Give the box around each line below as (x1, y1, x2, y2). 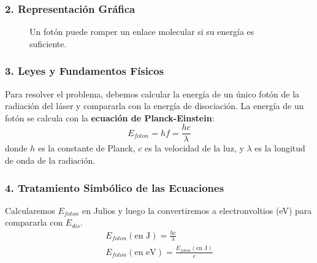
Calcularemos (5, 204, 55, 216)
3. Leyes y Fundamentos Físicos (5, 63, 164, 78)
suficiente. (29, 37, 67, 50)
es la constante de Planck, (37, 142, 136, 154)
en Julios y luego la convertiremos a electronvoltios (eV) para (82, 204, 312, 216)
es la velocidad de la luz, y (144, 142, 244, 154)
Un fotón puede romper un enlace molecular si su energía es (29, 25, 254, 38)
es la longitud (254, 142, 305, 154)
